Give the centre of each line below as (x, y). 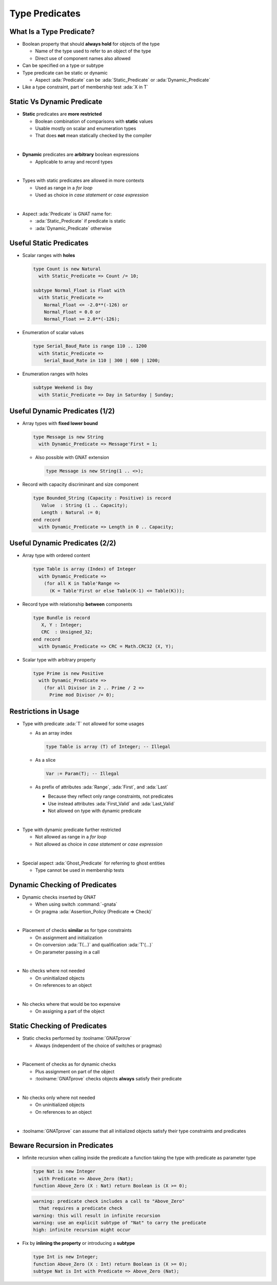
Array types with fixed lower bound (60, 424)
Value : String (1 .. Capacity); (85, 505)
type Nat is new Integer (64, 1171)
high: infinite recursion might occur (82, 1230)
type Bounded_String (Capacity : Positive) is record (102, 498)
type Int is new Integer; (66, 1257)
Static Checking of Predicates (58, 1026)
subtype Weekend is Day (63, 388)
